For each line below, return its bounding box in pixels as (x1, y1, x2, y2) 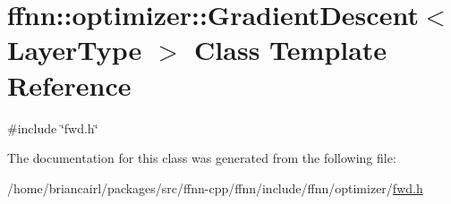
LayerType (7, 31, 142, 68)
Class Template (194, 31, 387, 68)
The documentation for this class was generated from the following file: (7, 149, 396, 167)
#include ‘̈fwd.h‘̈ (7, 118, 98, 137)
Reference (7, 66, 132, 103)
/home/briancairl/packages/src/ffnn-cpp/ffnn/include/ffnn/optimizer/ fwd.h (7, 178, 423, 197)
